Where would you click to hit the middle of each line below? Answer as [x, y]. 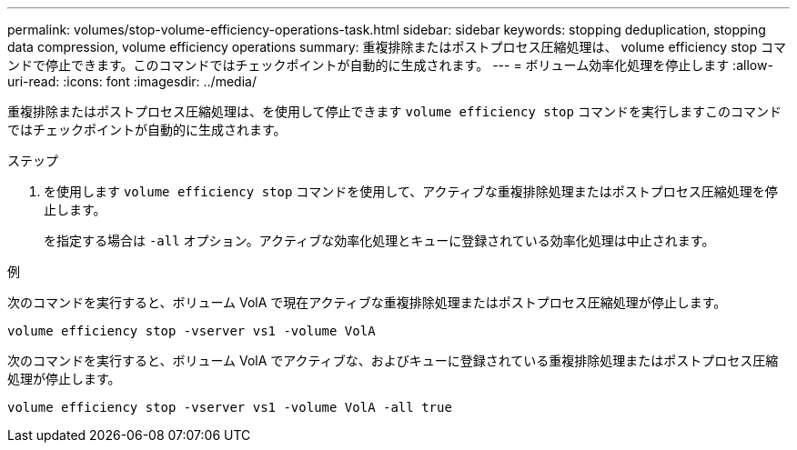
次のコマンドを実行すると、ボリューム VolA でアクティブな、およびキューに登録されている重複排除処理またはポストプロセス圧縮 [393, 360]
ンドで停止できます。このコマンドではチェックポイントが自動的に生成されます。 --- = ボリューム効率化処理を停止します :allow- [390, 65]
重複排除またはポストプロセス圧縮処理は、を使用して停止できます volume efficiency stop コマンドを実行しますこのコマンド [394, 111]
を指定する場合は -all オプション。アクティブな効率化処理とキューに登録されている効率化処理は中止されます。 [379, 240]
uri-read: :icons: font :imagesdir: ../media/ [132, 81]
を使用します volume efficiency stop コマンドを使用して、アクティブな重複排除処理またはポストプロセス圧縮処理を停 [411, 191]
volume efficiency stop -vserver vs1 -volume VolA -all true [230, 407]
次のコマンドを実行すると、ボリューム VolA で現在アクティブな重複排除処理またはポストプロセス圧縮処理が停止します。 [367, 302]
